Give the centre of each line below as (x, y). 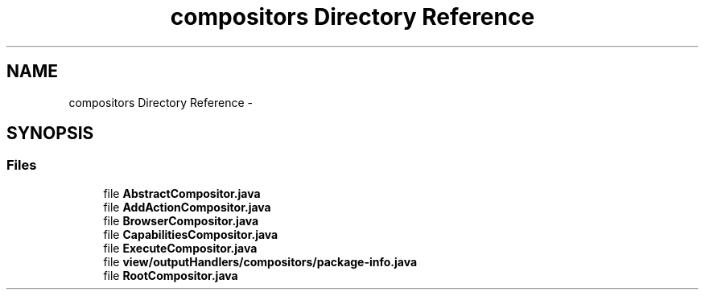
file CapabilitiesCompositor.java (191, 234)
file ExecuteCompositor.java (180, 248)
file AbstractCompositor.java (182, 193)
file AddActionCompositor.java (187, 207)
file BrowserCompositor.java (181, 220)
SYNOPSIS (50, 134)
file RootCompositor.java (171, 275)
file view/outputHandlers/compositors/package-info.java (260, 261)
